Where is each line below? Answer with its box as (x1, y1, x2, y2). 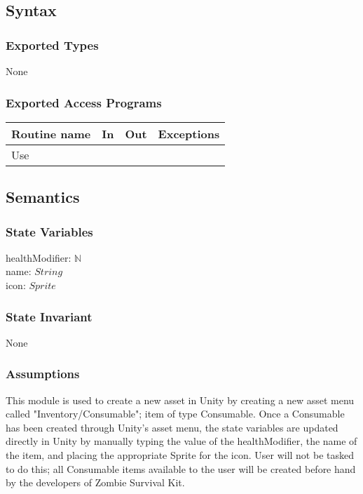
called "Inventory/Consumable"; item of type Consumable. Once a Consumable (6, 406, 345, 421)
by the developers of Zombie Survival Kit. (6, 475, 185, 490)
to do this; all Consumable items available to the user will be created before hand (6, 461, 356, 476)
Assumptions (6, 365, 80, 382)
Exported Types (6, 36, 99, 53)
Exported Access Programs (6, 93, 162, 111)
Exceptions (158, 125, 220, 142)
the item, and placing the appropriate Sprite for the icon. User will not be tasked (6, 448, 354, 462)
